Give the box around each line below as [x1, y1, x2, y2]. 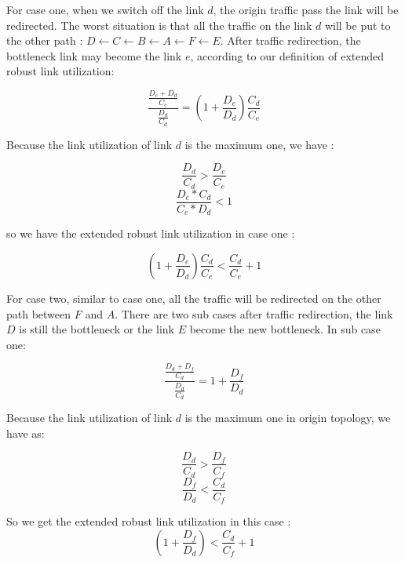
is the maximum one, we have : [184, 136, 334, 152]
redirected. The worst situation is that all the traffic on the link [6, 16, 312, 33]
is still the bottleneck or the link [19, 321, 175, 337]
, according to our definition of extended [190, 47, 385, 64]
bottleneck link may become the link [6, 47, 182, 64]
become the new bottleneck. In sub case [189, 321, 381, 337]
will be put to [324, 16, 391, 33]
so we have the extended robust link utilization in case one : [6, 225, 295, 242]
